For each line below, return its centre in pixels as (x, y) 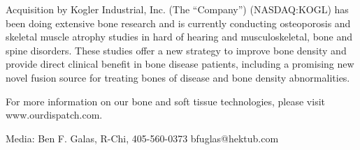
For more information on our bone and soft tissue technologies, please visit (165, 101)
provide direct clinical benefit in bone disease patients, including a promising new (180, 64)
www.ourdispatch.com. (54, 115)
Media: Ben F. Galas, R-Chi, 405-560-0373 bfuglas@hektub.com (142, 138)
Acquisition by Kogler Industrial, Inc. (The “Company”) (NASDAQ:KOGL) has (177, 9)
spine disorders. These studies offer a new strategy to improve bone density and (176, 50)
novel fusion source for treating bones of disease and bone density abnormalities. (178, 77)
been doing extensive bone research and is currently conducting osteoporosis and (178, 23)
